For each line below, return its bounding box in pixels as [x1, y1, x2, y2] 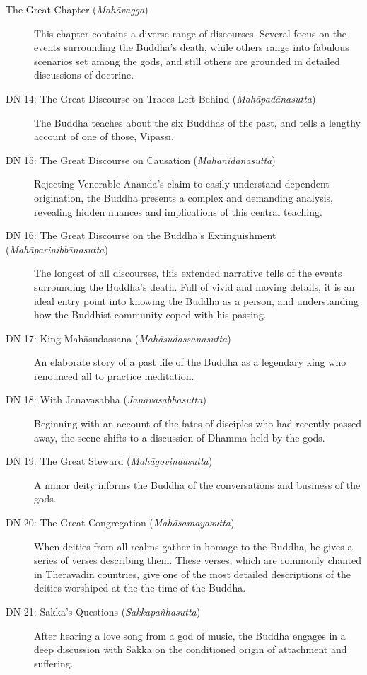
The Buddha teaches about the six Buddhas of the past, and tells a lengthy [34, 115, 361, 129]
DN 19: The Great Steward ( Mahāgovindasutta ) [6, 454, 213, 468]
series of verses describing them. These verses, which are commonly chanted [34, 553, 362, 567]
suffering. [34, 655, 74, 670]
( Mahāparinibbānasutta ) [6, 241, 108, 256]
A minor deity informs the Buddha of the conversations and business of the [34, 477, 361, 492]
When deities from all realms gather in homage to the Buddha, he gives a [34, 538, 353, 553]
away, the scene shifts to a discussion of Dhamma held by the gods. [34, 429, 325, 444]
